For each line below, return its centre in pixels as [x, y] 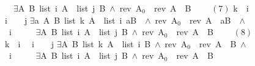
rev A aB [210, 20]
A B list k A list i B [106, 43]
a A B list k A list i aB [86, 20]
